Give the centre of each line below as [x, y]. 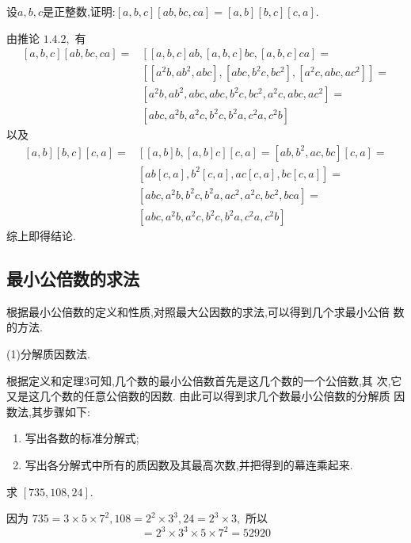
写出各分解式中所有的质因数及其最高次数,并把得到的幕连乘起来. [189, 464]
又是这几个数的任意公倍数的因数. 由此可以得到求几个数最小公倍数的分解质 [198, 396]
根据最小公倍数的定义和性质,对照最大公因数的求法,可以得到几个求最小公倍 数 [205, 311]
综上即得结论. [41, 236]
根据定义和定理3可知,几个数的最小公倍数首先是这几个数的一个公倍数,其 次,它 [204, 380]
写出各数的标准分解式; [82, 438]
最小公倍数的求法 [73, 279]
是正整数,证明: [79, 11]
